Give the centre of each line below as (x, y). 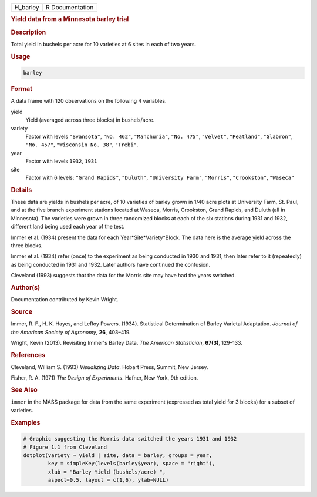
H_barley (27, 7)
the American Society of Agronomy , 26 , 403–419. (71, 332)
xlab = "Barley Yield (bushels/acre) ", (107, 472)
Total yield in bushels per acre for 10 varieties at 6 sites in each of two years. (104, 44)
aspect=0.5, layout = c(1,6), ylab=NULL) (108, 480)
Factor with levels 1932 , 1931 (61, 161)
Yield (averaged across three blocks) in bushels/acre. (90, 120)
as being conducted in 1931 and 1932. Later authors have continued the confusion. (111, 264)
